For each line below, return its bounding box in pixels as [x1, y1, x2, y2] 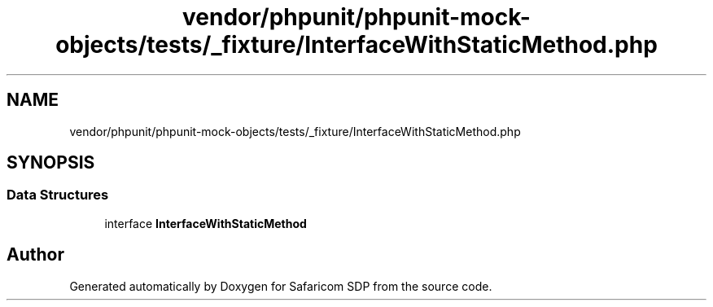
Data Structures [7, 186, 109, 204]
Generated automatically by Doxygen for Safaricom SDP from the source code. [69, 278, 492, 293]
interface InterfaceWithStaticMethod [104, 216, 307, 230]
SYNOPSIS [7, 152, 95, 173]
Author [7, 244, 64, 265]
